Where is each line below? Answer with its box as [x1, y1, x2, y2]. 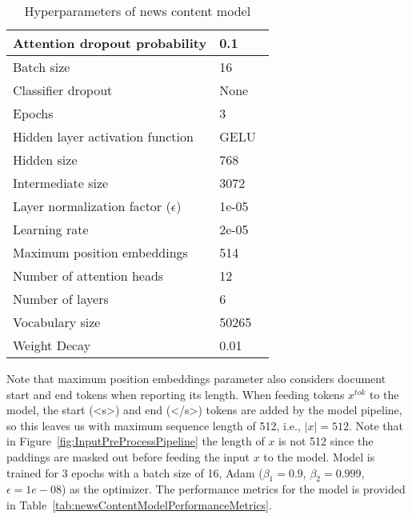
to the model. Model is [263, 448, 375, 465]
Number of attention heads [13, 266, 164, 285]
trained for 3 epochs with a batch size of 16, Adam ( [6, 464, 263, 481]
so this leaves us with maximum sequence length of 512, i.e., [6, 417, 301, 433]
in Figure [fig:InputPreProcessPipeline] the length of [6, 433, 265, 449]
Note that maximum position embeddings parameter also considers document [6, 370, 386, 386]
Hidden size [13, 150, 78, 169]
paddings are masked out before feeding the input [6, 448, 250, 465]
